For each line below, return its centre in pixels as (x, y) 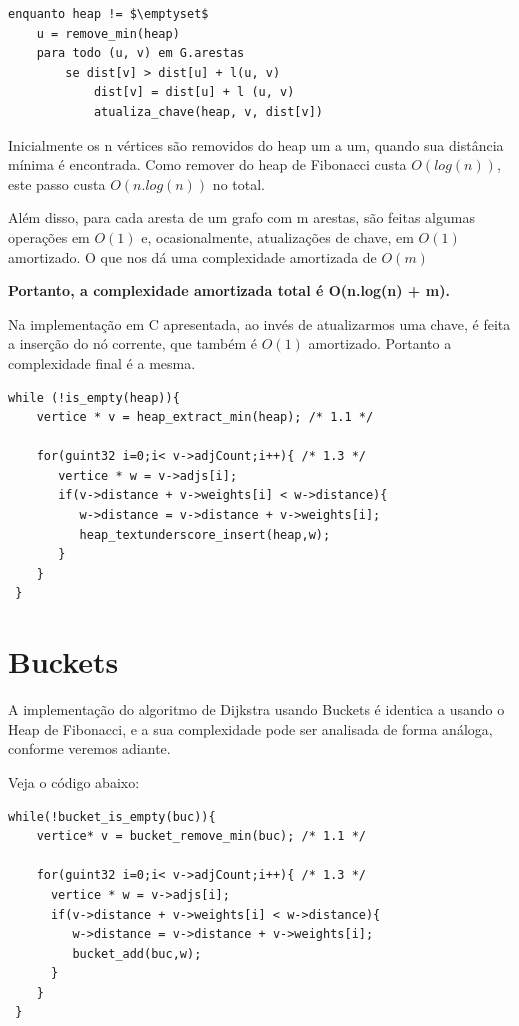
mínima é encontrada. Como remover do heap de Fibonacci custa (207, 164)
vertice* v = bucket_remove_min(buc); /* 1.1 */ (201, 836)
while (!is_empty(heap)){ (94, 397)
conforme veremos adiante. (89, 748)
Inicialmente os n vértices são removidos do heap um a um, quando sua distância (256, 144)
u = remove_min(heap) (108, 33)
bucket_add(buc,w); (137, 953)
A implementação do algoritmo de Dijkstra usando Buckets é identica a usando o (256, 709)
